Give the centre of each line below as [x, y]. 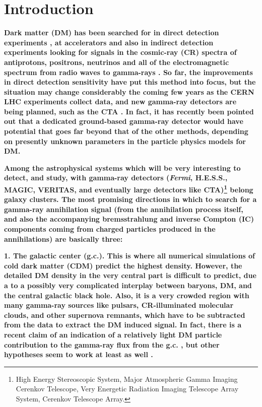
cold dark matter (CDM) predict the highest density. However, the [123, 265]
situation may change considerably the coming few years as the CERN [129, 91]
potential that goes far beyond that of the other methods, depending [126, 131]
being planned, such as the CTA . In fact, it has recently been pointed [129, 111]
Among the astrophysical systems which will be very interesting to [122, 167]
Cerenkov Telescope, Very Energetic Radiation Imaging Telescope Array [127, 389]
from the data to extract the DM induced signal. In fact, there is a [123, 325]
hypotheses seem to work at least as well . [79, 354]
